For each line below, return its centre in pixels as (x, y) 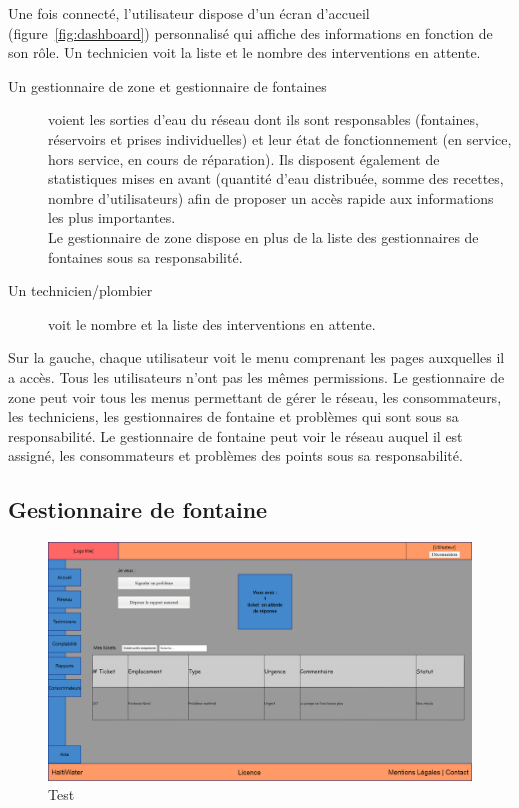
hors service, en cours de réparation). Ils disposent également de (244, 158)
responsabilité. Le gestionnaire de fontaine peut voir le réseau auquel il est (235, 435)
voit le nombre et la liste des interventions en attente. (212, 323)
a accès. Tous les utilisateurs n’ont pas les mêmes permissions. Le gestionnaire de (256, 376)
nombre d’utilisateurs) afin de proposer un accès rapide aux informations (271, 197)
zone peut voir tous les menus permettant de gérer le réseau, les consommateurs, (255, 396)
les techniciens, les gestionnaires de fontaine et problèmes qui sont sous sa (233, 416)
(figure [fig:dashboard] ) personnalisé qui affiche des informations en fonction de (250, 32)
